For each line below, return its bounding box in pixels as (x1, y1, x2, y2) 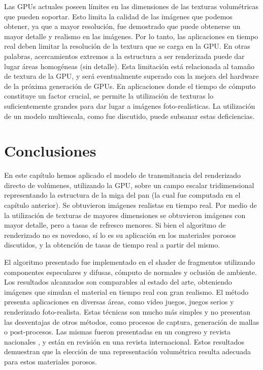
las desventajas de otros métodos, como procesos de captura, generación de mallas (4, 316, 259, 327)
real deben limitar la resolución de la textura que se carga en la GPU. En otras (4, 41, 250, 51)
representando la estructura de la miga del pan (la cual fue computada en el (4, 190, 241, 200)
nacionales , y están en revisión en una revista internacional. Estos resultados (4, 336, 245, 347)
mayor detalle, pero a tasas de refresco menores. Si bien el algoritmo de (4, 220, 226, 230)
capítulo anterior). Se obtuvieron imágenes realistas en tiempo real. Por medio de (4, 200, 257, 210)
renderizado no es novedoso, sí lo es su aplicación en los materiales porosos (4, 229, 236, 240)
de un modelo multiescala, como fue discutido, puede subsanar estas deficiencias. (4, 110, 255, 121)
